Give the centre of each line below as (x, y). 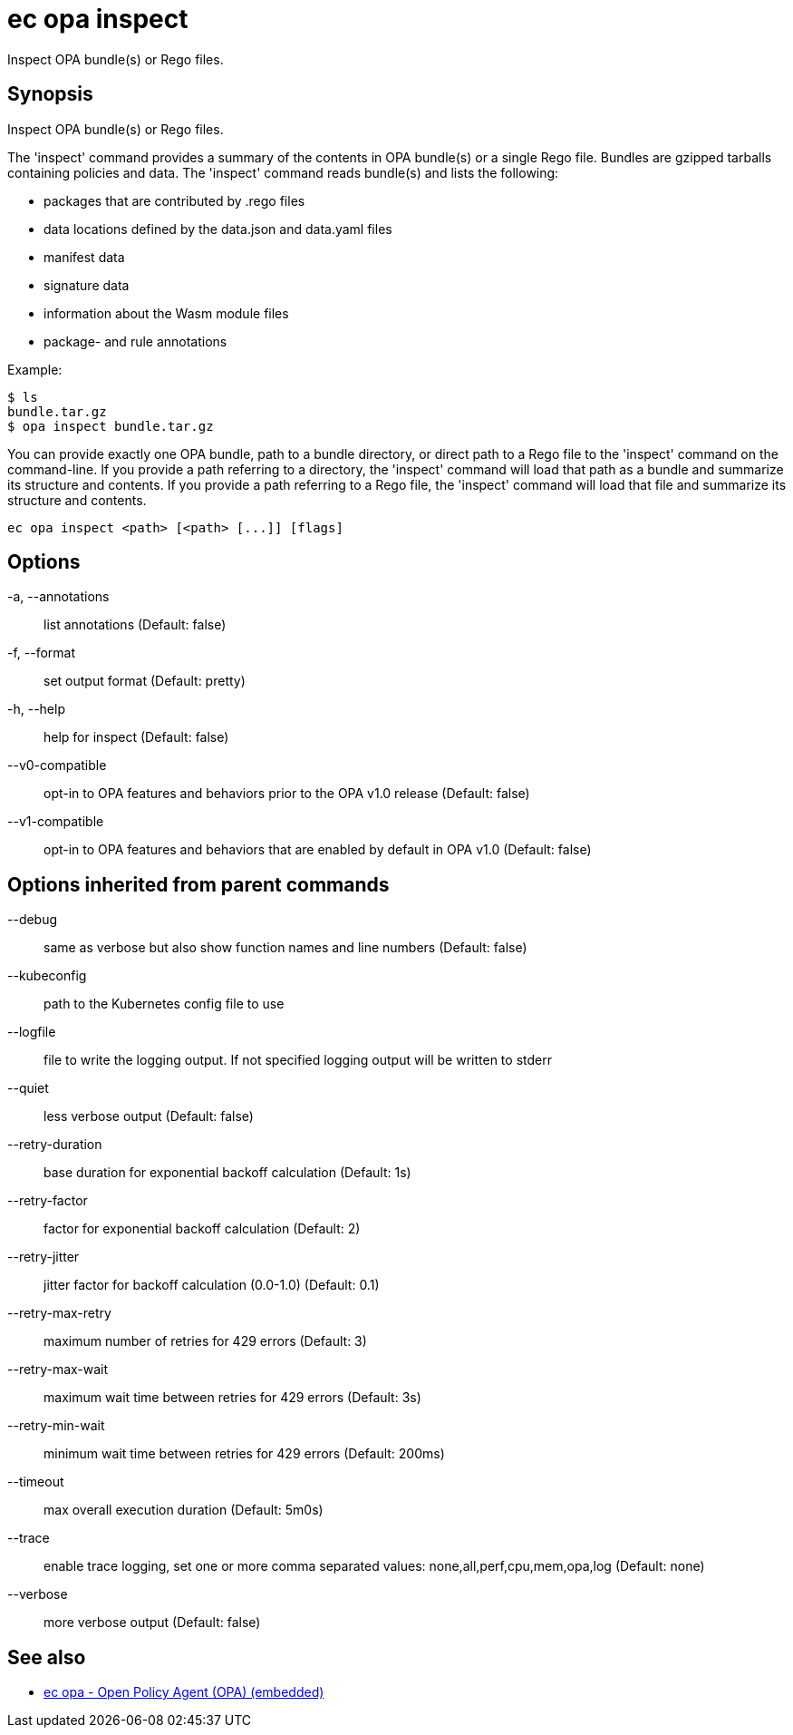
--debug (33, 920)
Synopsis (50, 94)
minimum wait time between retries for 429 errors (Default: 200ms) (244, 1454)
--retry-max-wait (58, 1369)
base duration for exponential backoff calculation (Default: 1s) (227, 1173)
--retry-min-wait (56, 1426)
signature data (87, 285)
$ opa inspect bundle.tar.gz (111, 426)
